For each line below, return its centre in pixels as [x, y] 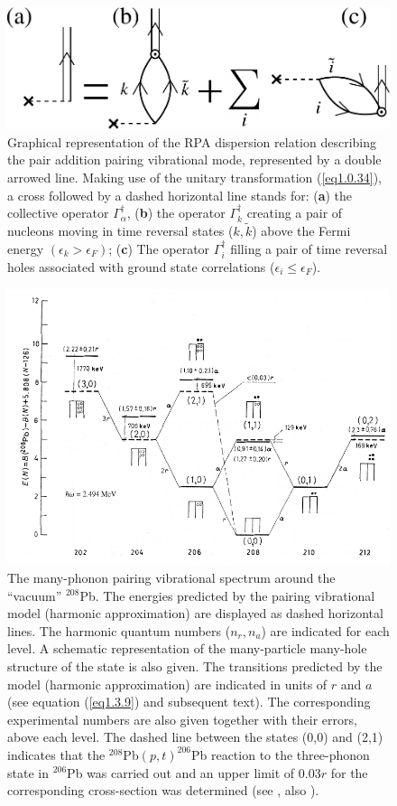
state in [28, 772]
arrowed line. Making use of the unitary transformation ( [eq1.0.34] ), [194, 177]
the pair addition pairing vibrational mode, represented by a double [194, 159]
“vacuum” [35, 595]
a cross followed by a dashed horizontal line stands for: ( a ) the [180, 195]
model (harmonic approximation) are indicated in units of [167, 684]
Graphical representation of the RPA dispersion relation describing [192, 141]
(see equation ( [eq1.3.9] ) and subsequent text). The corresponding [189, 702]
